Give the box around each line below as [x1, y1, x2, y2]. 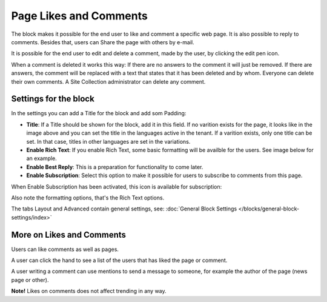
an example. [26, 155, 57, 162]
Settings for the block [11, 94, 95, 104]
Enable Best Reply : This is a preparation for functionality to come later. [26, 163, 203, 170]
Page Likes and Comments [11, 9, 148, 22]
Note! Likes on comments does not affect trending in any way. [11, 287, 167, 295]
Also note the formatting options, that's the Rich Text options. [11, 194, 165, 201]
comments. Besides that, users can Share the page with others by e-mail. [11, 38, 194, 45]
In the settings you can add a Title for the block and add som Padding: [11, 110, 187, 117]
